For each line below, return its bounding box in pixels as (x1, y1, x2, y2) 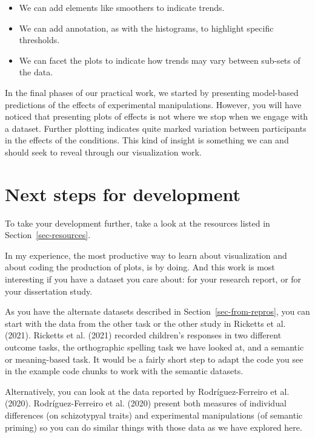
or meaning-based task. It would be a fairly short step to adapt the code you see (5, 352, 303, 365)
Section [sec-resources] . (5, 228, 91, 241)
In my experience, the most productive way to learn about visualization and (5, 248, 287, 261)
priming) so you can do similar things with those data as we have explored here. (5, 420, 302, 433)
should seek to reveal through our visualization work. (5, 145, 202, 158)
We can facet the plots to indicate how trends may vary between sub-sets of (19, 53, 300, 66)
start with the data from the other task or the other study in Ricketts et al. (5, 317, 286, 329)
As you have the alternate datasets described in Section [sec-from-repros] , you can (5, 305, 310, 318)
